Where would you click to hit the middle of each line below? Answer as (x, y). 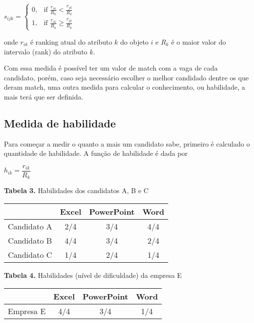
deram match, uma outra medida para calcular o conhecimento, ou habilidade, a (125, 87)
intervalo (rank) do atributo (46, 51)
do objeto (134, 41)
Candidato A (30, 226)
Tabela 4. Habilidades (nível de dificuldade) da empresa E (93, 275)
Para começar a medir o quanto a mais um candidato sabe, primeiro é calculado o (127, 143)
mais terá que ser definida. (44, 96)
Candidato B (30, 240)
